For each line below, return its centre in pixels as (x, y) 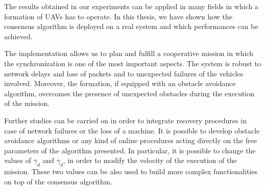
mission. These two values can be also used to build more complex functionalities (131, 171)
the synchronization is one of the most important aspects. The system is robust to (132, 63)
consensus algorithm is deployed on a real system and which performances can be (131, 26)
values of (18, 160)
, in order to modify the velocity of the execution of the (150, 160)
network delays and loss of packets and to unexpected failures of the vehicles (124, 73)
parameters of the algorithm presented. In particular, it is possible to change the (130, 150)
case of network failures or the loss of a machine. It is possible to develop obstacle (132, 130)
